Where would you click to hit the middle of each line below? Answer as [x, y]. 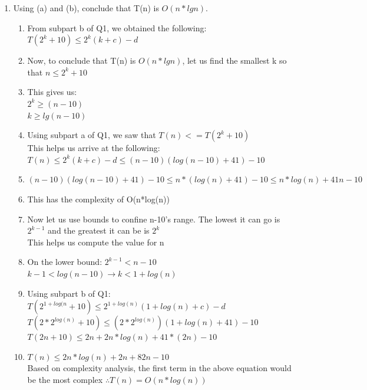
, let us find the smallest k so [234, 60]
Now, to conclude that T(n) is [82, 60]
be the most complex [65, 379]
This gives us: [52, 92]
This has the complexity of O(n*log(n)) [98, 199]
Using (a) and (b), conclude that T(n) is [86, 8]
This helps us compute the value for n [96, 242]
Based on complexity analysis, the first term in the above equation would [159, 368]
